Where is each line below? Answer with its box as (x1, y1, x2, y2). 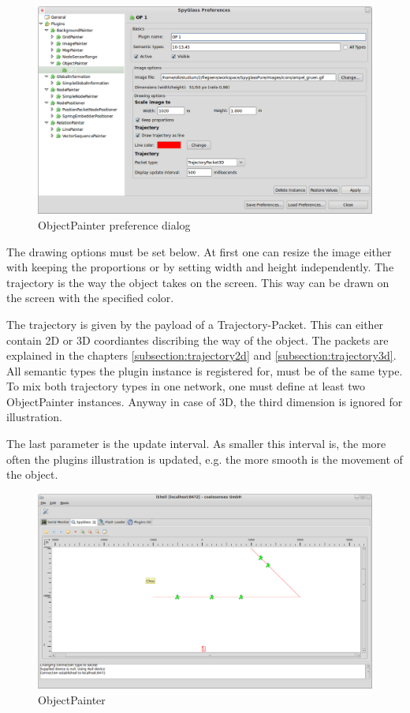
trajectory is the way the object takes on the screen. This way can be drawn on (6, 274, 389, 290)
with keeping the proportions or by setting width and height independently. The (6, 259, 394, 275)
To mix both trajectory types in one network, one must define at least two (6, 378, 365, 394)
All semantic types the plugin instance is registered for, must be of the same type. (6, 362, 403, 379)
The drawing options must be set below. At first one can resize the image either (6, 243, 392, 259)
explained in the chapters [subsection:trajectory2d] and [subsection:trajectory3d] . (6, 347, 397, 364)
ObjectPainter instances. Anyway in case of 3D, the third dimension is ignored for (6, 393, 403, 409)
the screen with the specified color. (6, 289, 174, 306)
